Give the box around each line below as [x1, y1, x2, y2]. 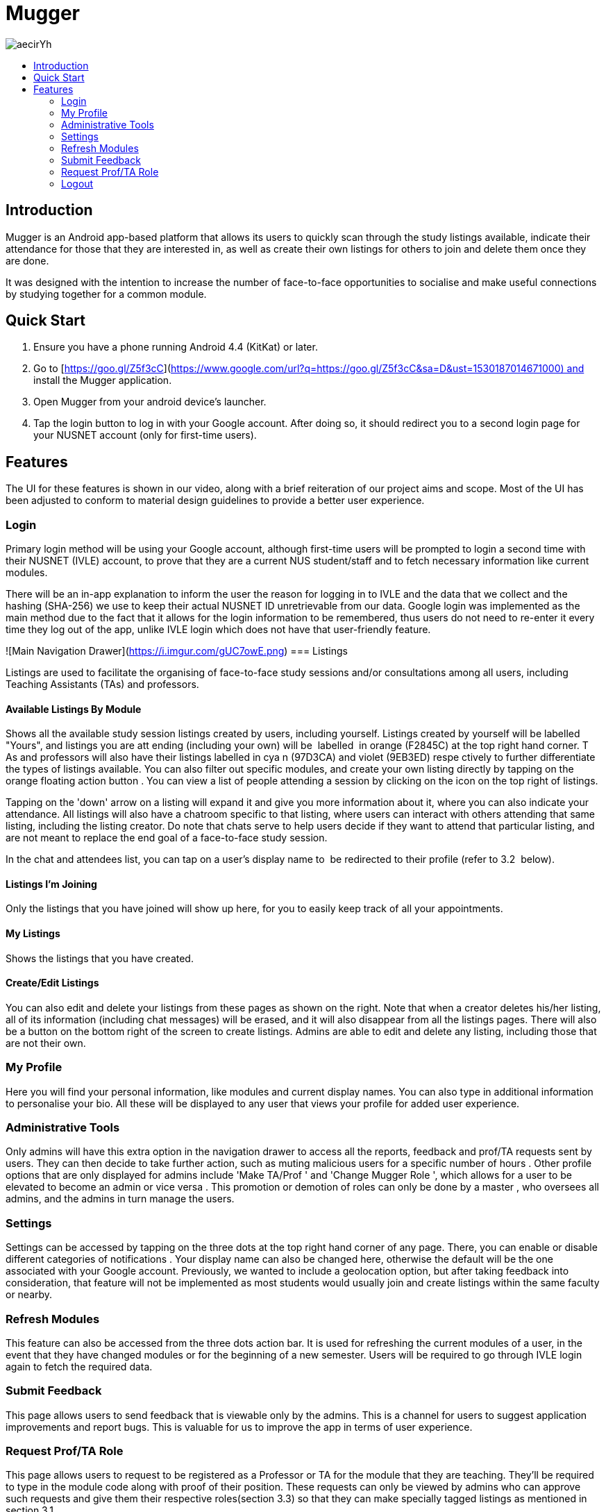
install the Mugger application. [33, 374, 172, 387]
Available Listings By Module [6, 703, 142, 715]
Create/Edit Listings [6, 977, 99, 989]
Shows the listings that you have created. [6, 952, 194, 964]
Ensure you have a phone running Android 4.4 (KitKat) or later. [33, 341, 318, 353]
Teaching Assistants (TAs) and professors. [6, 678, 199, 691]
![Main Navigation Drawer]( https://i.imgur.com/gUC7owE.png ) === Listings [6, 645, 348, 657]
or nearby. [6, 1288, 53, 1301]
